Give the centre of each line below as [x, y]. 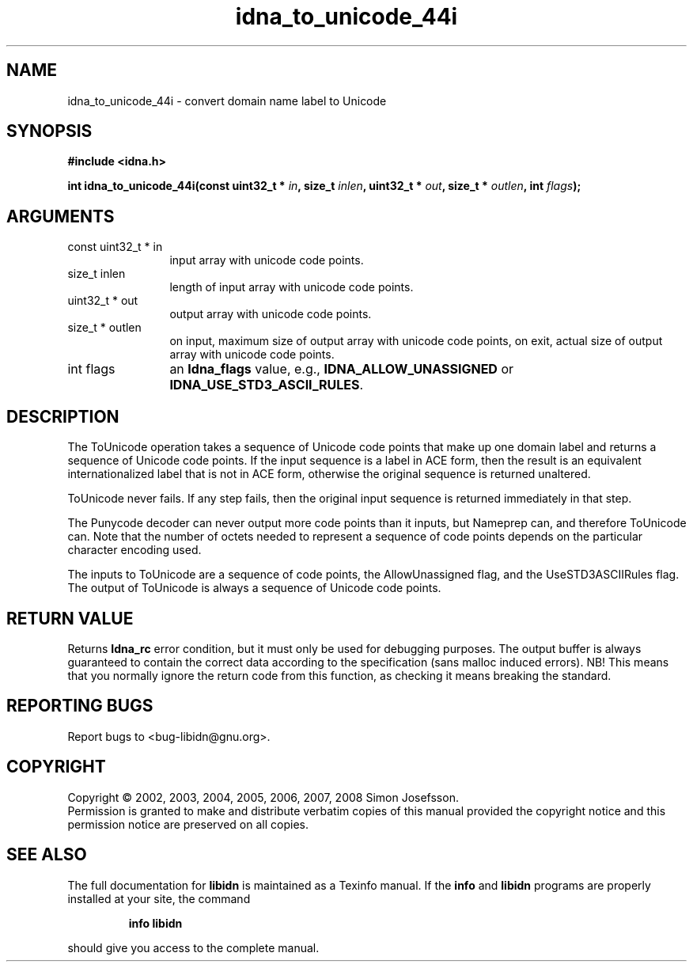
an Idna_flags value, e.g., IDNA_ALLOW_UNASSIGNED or [342, 369]
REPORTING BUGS [80, 706]
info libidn [155, 923]
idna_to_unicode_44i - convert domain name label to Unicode [227, 101]
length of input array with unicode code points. [292, 287]
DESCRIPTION [63, 416]
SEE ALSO [47, 855]
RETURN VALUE [70, 618]
